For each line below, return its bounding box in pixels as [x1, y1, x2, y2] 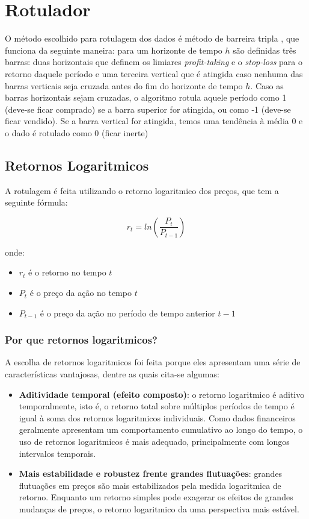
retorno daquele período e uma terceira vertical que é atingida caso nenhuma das [5, 67, 303, 80]
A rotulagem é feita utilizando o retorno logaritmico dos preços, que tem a [5, 184, 279, 197]
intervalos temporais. [19, 447, 96, 459]
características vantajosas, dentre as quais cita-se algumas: [5, 368, 219, 380]
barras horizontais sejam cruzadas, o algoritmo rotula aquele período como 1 [5, 91, 287, 104]
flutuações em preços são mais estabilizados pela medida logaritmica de [19, 479, 281, 491]
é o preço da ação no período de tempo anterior [40, 306, 215, 319]
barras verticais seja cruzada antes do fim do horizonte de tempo [5, 79, 243, 92]
